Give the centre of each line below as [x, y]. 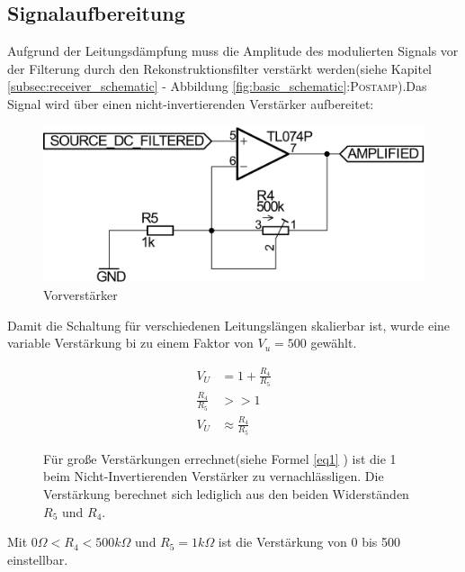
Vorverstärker [80, 295]
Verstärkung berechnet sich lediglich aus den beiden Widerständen [226, 494]
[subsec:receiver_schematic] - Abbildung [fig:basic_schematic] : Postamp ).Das [217, 86]
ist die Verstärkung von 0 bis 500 [309, 542]
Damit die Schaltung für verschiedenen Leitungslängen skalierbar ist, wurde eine [229, 325]
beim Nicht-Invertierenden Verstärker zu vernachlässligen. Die [214, 476]
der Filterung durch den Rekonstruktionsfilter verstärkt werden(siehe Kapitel [219, 68]
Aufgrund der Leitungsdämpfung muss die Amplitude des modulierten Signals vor [233, 51]
